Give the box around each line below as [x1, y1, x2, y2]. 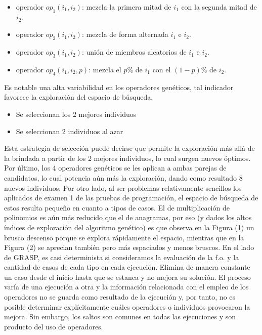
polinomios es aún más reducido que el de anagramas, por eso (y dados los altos [4, 212, 252, 223]
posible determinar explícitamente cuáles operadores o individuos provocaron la [4, 301, 250, 312]
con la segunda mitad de [181, 2, 257, 12]
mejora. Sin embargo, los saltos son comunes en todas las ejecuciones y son [4, 311, 236, 322]
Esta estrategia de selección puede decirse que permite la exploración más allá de [4, 143, 255, 153]
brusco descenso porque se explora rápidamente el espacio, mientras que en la [4, 232, 244, 242]
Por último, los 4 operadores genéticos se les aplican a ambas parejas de [4, 162, 227, 173]
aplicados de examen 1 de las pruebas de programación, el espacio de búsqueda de [4, 192, 258, 203]
